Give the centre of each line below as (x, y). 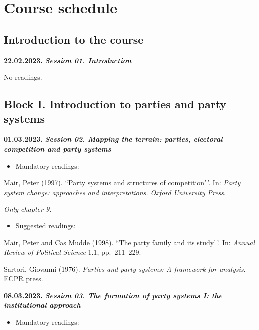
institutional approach (42, 305)
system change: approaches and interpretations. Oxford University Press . (115, 192)
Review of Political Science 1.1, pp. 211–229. (73, 252)
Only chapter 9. (28, 209)
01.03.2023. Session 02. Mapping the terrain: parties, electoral (113, 139)
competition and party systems (58, 149)
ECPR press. (24, 278)
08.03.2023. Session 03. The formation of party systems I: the (113, 295)
